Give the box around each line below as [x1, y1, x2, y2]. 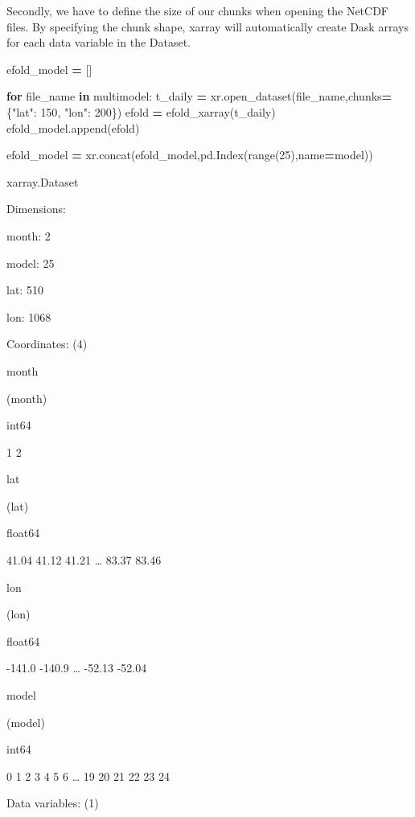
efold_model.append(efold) [6, 119, 140, 136]
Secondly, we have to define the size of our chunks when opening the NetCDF [6, 2, 389, 18]
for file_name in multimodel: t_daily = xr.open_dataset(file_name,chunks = [6, 88, 392, 105]
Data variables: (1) [6, 794, 99, 811]
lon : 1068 [6, 308, 51, 325]
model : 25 [6, 254, 55, 271]
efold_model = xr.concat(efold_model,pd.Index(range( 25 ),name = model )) [6, 146, 373, 163]
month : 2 [6, 227, 51, 244]
